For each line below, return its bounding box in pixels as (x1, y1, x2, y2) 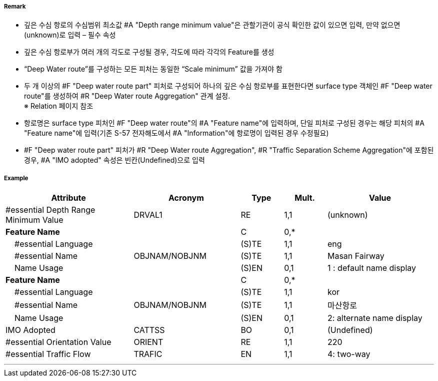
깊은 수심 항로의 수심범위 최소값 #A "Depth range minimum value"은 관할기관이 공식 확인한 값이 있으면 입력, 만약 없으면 (24, 21, 400, 30)
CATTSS (133, 325, 165, 335)
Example (4, 174, 28, 182)
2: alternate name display (327, 313, 422, 323)
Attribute (51, 193, 86, 203)
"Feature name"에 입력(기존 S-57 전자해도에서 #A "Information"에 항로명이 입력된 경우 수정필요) (24, 129, 329, 138)
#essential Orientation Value (5, 337, 111, 347)
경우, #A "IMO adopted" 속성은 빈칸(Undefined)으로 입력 (24, 156, 205, 165)
